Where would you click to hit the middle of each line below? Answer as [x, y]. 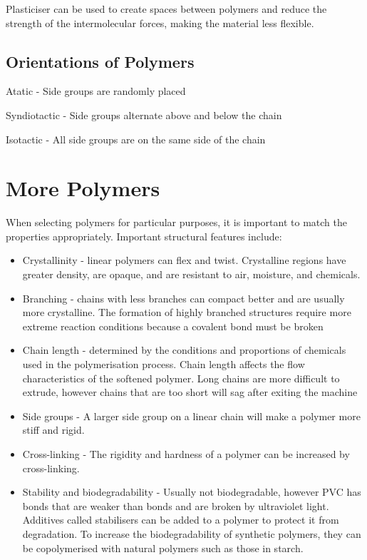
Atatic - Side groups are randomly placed [96, 91]
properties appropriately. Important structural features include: [144, 236]
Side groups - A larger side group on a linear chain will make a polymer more [191, 416]
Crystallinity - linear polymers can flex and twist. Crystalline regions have [184, 260]
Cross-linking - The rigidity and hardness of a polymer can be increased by [186, 454]
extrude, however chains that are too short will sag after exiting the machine [190, 392]
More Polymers [83, 188]
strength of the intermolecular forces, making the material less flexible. [160, 22]
